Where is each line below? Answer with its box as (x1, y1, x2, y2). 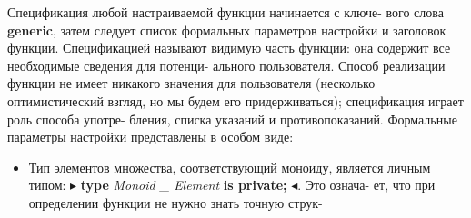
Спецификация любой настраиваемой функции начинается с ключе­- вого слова (7, 3, 444, 21)
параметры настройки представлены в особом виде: (7, 127, 294, 146)
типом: (28, 175, 66, 194)
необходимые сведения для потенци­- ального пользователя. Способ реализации (7, 55, 446, 74)
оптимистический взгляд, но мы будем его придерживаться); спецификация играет (7, 91, 464, 110)
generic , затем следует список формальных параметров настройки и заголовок (7, 20, 446, 39)
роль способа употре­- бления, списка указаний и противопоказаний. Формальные (7, 109, 457, 128)
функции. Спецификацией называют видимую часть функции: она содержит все (7, 38, 451, 57)
